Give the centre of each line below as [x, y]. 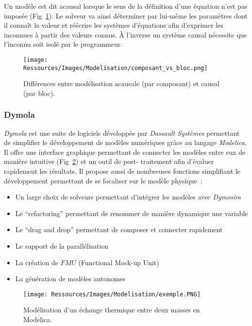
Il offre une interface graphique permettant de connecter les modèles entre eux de [125, 152]
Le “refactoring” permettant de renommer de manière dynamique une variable [132, 213]
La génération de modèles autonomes [70, 279]
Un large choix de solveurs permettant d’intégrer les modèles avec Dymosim [128, 197]
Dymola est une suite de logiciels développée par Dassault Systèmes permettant [122, 133]
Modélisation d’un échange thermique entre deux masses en [112, 310]
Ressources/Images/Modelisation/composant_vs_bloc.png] [116, 68]
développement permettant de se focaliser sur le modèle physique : [103, 180]
